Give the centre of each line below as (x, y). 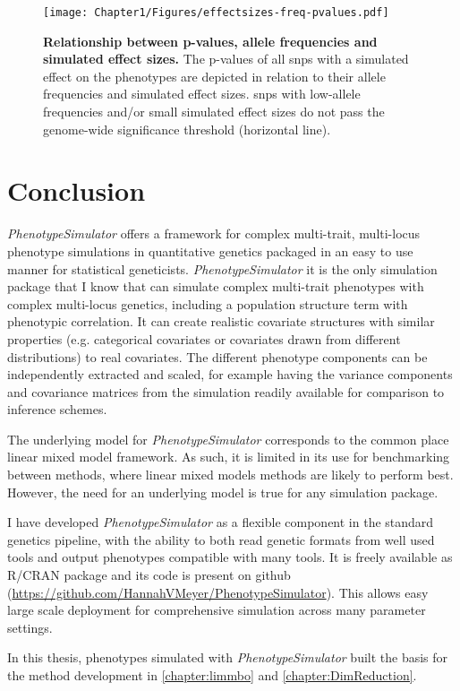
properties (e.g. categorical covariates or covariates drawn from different (204, 338)
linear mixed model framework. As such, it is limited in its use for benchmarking (229, 457)
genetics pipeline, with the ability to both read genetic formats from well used (221, 539)
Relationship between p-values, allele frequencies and (210, 41)
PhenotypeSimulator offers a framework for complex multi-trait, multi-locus (214, 233)
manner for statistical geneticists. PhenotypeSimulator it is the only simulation (222, 268)
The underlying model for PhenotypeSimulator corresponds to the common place (228, 439)
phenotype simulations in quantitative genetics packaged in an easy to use (210, 250)
